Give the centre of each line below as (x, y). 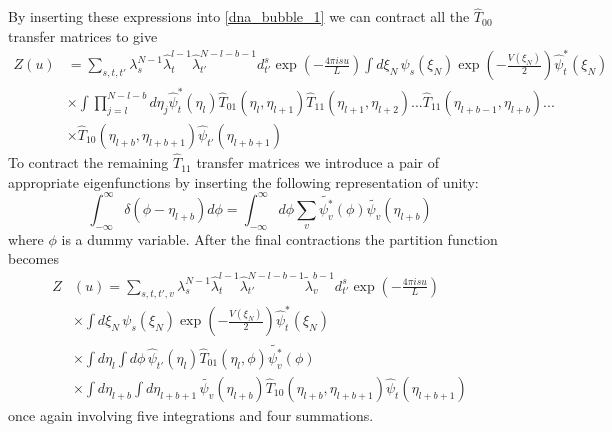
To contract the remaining (88, 162)
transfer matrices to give (83, 35)
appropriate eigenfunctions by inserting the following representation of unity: (243, 181)
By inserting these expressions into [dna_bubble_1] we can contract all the (239, 16)
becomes (34, 258)
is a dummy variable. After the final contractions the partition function (279, 238)
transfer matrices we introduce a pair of (318, 162)
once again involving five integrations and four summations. (191, 414)
